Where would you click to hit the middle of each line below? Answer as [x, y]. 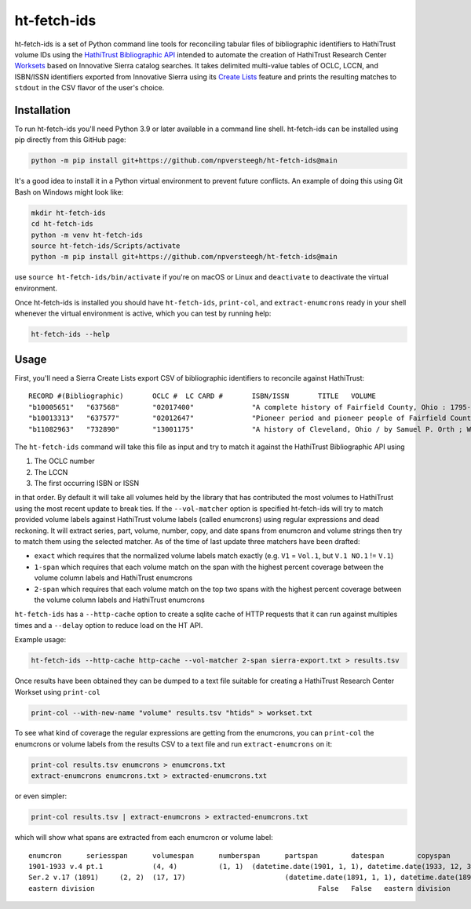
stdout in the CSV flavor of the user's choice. [89, 88]
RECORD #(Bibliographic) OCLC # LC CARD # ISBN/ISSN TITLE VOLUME [203, 396]
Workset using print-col [58, 692]
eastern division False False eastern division [239, 888]
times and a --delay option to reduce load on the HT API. [109, 625]
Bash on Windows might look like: [69, 192]
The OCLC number [64, 461]
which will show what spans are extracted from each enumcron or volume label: [144, 838]
